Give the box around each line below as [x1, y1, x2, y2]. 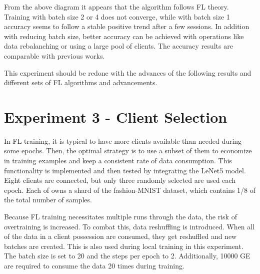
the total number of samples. [4, 194, 92, 205]
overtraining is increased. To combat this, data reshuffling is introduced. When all [4, 221, 255, 231]
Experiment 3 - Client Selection [4, 106, 227, 127]
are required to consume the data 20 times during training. [4, 260, 184, 270]
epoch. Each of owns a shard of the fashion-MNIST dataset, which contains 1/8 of [4, 184, 256, 195]
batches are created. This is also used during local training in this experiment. [4, 240, 243, 251]
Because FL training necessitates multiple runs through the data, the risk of [4, 211, 237, 222]
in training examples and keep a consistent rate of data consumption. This [4, 155, 232, 166]
